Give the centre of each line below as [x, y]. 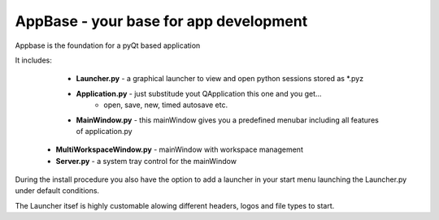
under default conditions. [57, 191]
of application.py [104, 131]
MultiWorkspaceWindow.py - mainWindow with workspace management [180, 149]
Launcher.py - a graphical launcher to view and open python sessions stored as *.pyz [220, 79]
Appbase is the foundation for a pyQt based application [108, 45]
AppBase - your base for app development [161, 21]
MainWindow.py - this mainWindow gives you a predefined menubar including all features [228, 120]
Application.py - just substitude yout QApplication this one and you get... [199, 93]
